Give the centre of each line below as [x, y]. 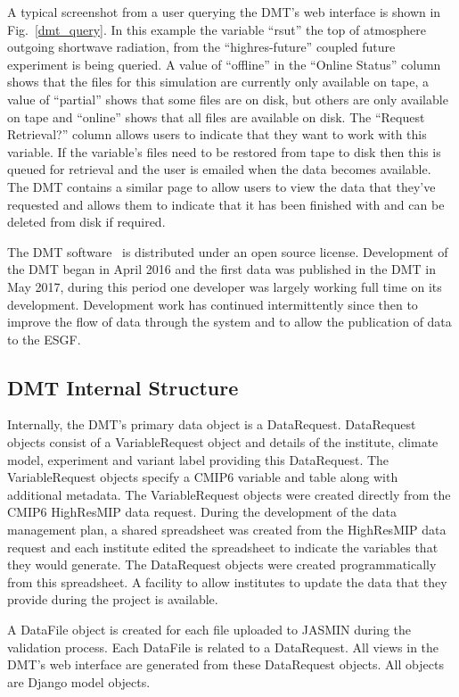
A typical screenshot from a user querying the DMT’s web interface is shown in [224, 12]
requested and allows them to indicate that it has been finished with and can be [226, 204]
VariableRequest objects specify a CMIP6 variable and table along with [203, 477]
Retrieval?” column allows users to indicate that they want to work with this [217, 134]
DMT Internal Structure [123, 387]
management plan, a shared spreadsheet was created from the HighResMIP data [227, 530]
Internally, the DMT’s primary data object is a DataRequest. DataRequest [212, 424]
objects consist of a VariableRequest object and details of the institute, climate [223, 442]
